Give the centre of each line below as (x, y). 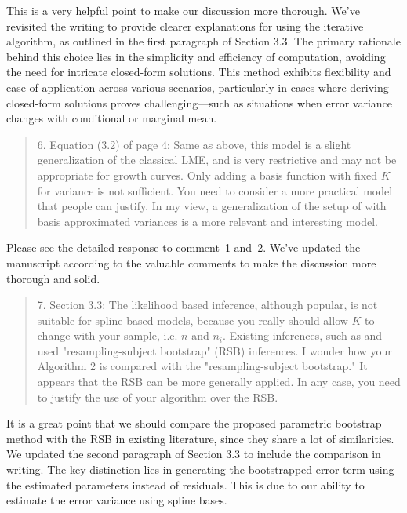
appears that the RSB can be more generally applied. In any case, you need (219, 382)
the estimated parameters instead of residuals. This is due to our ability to (185, 484)
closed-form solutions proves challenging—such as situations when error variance (199, 102)
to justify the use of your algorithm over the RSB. (158, 397)
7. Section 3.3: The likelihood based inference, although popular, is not (207, 305)
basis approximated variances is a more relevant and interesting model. (207, 221)
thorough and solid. (53, 278)
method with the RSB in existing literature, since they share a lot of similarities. (200, 438)
